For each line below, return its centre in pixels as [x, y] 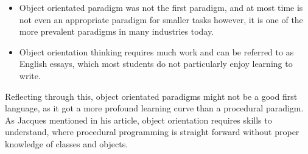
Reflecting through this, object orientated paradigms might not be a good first [151, 96]
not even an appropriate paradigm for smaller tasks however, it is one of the [161, 19]
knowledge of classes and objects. [67, 143]
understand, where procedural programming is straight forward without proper [152, 132]
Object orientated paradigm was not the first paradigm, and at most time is [161, 7]
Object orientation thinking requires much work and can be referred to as [156, 51]
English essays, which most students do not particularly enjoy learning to [156, 64]
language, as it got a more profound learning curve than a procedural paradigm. [154, 108]
